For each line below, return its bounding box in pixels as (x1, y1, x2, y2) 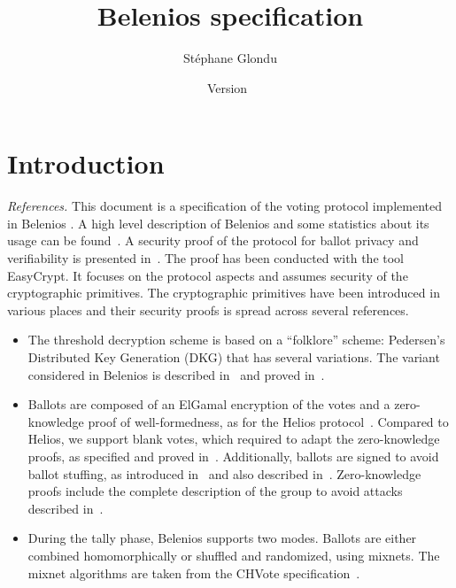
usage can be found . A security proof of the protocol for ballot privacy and (7, 231, 419, 250)
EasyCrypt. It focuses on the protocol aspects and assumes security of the (7, 266, 408, 284)
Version (206, 78, 248, 97)
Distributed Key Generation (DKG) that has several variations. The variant (27, 348, 440, 366)
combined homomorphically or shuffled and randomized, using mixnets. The (27, 545, 440, 564)
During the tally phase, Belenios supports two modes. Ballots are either (27, 529, 417, 547)
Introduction (7, 145, 165, 182)
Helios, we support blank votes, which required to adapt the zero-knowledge (27, 429, 440, 448)
